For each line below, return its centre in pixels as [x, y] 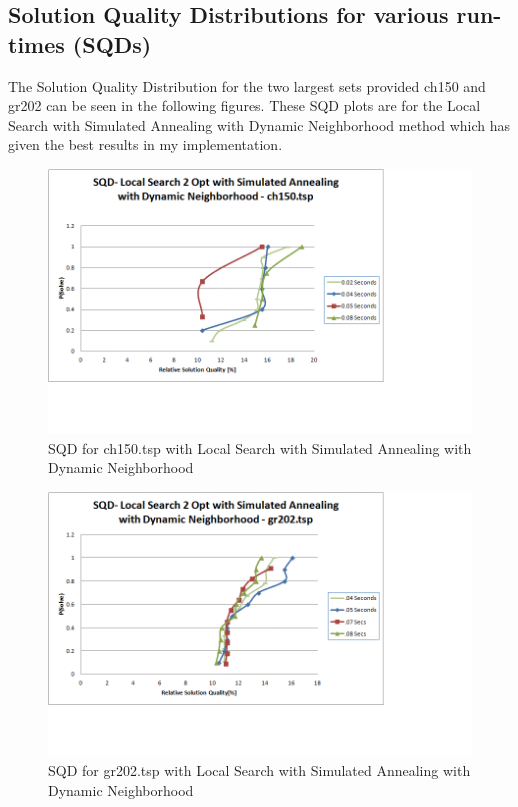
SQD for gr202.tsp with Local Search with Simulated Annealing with [259, 770]
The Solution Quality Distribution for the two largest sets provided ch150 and [247, 85]
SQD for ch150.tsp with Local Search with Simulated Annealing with [260, 447]
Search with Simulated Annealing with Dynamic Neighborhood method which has [259, 124]
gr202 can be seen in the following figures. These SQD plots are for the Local [244, 105]
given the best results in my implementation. [145, 144]
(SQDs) [112, 43]
